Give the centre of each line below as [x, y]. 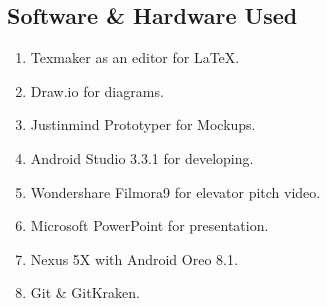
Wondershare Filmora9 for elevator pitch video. [175, 191]
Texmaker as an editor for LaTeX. [135, 57]
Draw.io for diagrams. [97, 90]
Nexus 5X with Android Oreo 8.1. [134, 258]
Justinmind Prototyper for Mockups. [143, 124]
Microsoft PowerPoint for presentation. [149, 225]
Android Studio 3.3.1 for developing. [142, 157]
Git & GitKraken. [85, 292]
